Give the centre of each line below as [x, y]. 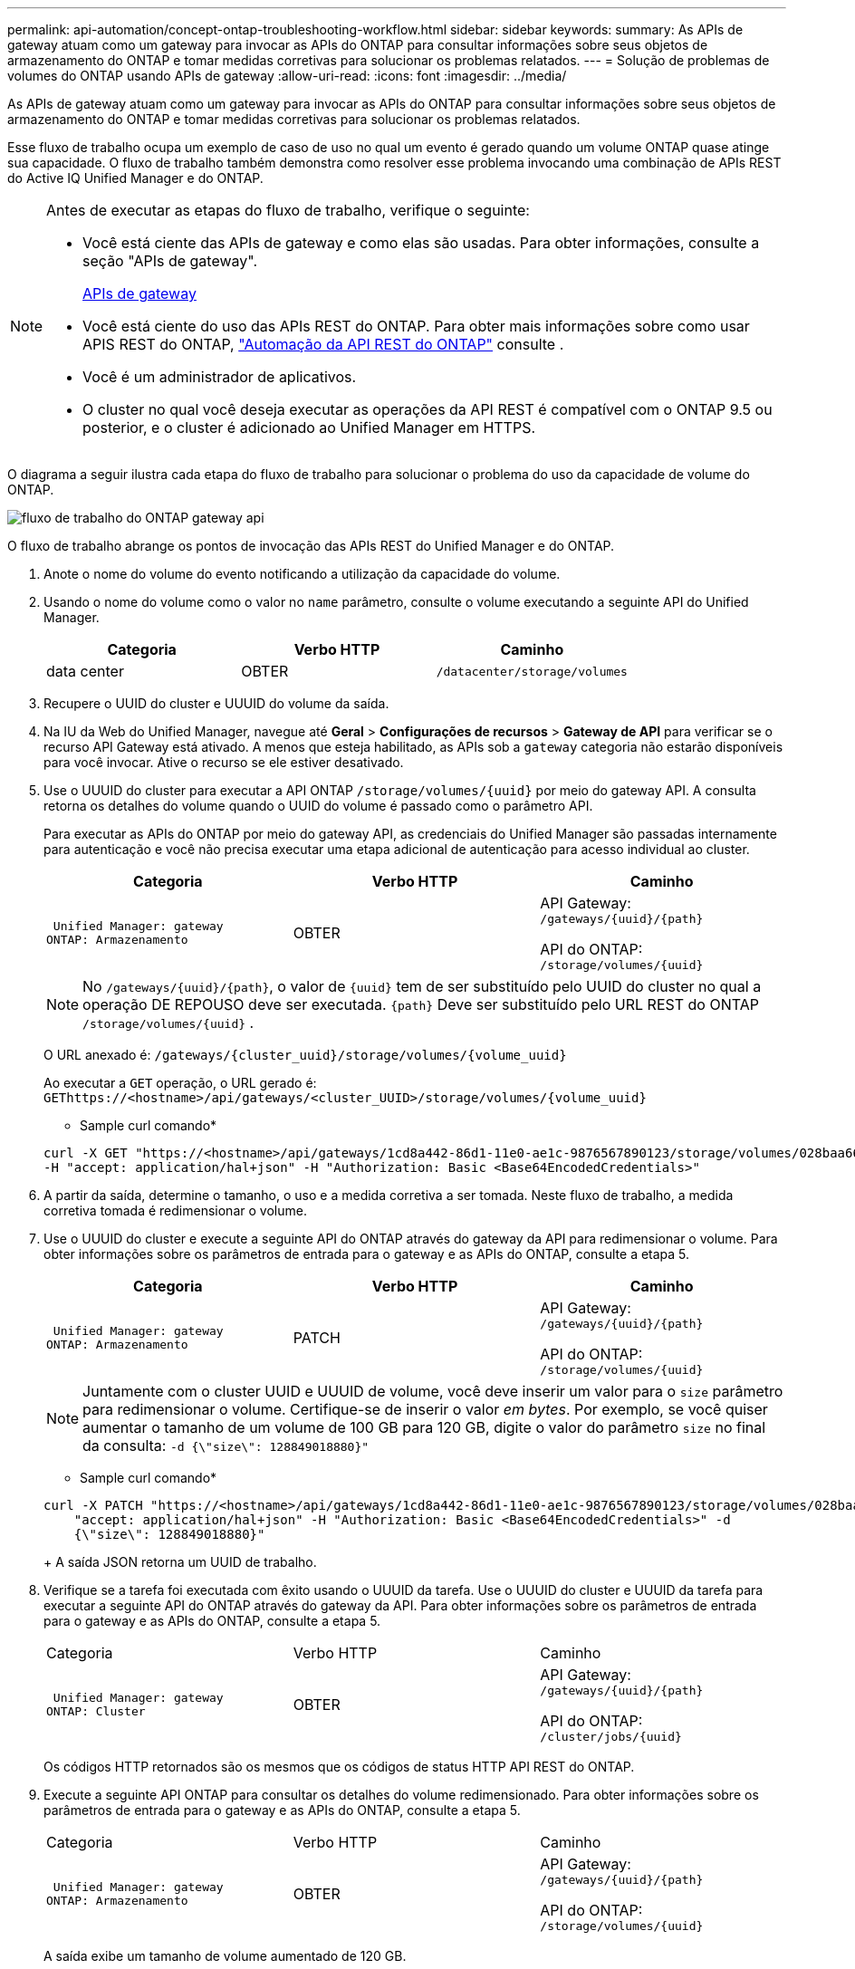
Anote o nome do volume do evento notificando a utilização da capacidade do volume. [302, 574]
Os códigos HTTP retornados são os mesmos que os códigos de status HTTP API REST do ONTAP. [339, 1767]
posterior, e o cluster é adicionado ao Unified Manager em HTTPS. [309, 427]
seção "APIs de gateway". [170, 261]
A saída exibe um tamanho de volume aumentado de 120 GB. [225, 1956]
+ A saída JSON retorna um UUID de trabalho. [180, 1562]
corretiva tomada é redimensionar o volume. [175, 1210]
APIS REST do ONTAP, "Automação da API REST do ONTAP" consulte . [323, 344]
